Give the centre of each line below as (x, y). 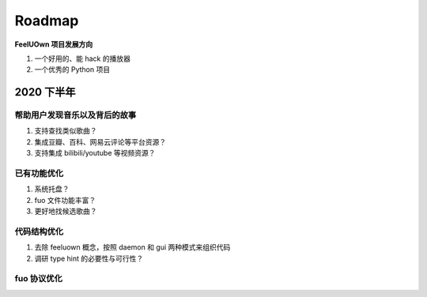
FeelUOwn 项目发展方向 (54, 44)
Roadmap (47, 21)
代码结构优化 (39, 231)
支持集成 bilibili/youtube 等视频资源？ (95, 153)
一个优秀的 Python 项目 (72, 70)
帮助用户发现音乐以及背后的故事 (76, 115)
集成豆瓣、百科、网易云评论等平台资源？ (100, 141)
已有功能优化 (39, 174)
